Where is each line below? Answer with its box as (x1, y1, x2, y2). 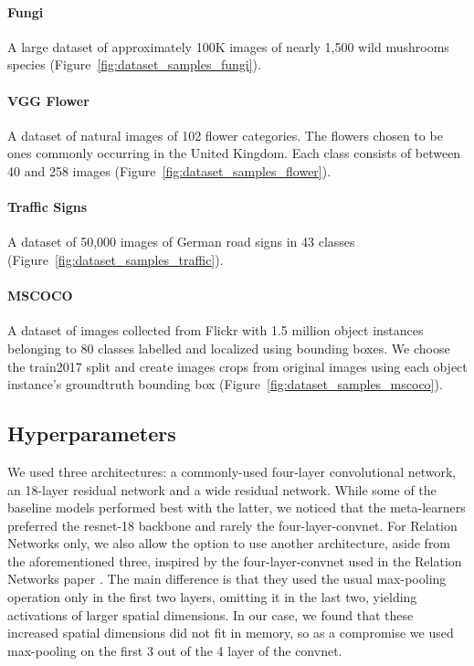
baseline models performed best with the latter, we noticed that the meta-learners (7, 498, 466, 517)
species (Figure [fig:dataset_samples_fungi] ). (7, 55, 261, 74)
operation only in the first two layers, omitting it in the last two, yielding (7, 587, 417, 607)
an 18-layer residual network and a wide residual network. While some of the (7, 480, 437, 499)
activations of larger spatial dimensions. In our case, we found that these (7, 605, 414, 624)
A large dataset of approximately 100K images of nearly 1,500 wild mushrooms (7, 37, 449, 56)
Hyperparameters (7, 419, 176, 448)
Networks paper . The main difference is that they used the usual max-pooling (7, 569, 447, 588)
